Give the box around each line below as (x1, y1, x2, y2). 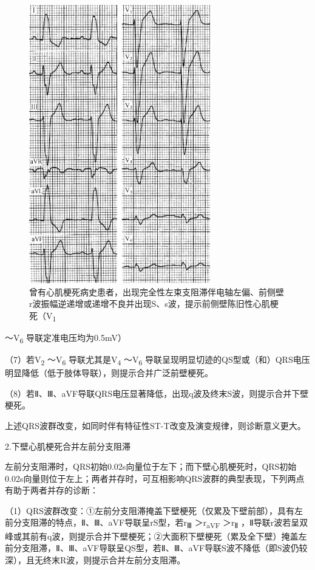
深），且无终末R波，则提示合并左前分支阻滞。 (5, 553, 186, 566)
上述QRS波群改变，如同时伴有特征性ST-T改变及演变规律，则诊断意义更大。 (5, 419, 306, 431)
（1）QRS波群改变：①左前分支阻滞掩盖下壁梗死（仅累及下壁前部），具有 (5, 504, 294, 517)
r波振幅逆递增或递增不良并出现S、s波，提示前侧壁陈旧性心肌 (29, 297, 270, 310)
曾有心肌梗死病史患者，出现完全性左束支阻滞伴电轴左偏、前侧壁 (29, 285, 284, 298)
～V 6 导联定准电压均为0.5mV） (5, 331, 126, 345)
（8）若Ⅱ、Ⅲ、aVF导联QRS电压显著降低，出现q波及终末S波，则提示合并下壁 (5, 386, 309, 399)
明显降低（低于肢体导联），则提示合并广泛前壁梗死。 (5, 366, 213, 379)
